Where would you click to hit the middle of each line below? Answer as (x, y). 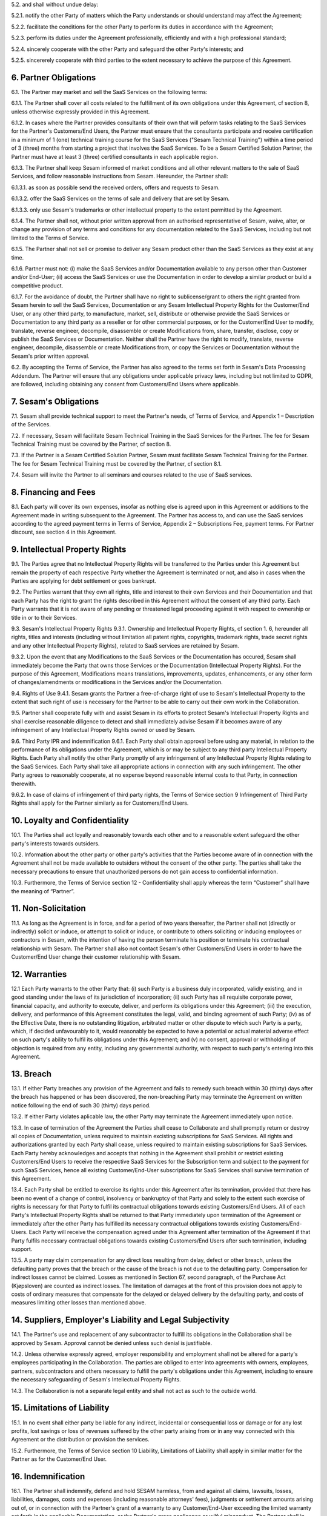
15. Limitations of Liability (60, 1408)
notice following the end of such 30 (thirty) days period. (81, 1105)
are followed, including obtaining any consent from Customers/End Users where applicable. (126, 384)
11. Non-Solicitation (48, 909)
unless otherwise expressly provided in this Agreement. (81, 112)
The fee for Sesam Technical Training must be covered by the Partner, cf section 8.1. (117, 463)
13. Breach (31, 1074)
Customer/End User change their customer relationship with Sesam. (96, 957)
